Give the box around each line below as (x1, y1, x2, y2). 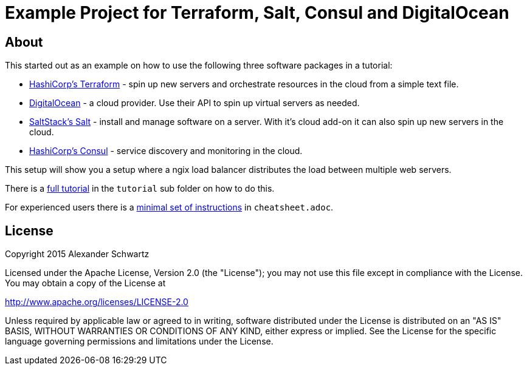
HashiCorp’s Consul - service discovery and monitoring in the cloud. (29, 146, 303, 156)
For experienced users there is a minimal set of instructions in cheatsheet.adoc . (5, 202, 334, 213)
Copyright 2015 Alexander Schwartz (5, 249, 150, 260)
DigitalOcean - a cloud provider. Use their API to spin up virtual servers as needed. (29, 98, 360, 109)
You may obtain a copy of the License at (5, 278, 166, 289)
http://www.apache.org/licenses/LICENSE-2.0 (5, 297, 188, 308)
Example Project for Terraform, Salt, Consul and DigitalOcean (5, 2, 509, 23)
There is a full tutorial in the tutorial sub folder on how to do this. (5, 183, 275, 194)
